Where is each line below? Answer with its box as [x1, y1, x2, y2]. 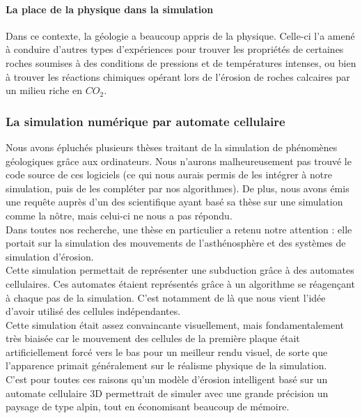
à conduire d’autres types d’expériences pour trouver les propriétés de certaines [6, 42, 344, 56]
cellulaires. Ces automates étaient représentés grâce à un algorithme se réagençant [6, 276, 355, 291]
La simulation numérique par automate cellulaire [6, 112, 285, 130]
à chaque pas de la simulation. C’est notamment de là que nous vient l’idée [6, 290, 326, 304]
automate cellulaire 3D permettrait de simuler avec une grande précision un [6, 385, 329, 400]
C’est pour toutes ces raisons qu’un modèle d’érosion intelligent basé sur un [6, 372, 328, 387]
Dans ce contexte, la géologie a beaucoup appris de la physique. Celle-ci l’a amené [6, 28, 355, 42]
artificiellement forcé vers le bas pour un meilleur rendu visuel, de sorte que [6, 344, 328, 359]
